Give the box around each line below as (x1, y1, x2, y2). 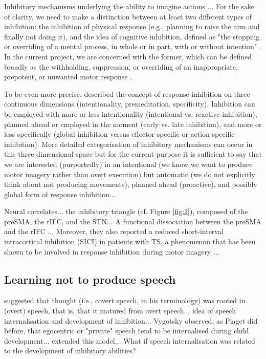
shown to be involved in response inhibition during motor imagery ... (4, 246, 219, 257)
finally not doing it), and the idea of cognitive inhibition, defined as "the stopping (4, 31, 260, 41)
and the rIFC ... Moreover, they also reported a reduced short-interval (4, 226, 224, 237)
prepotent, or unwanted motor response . (4, 71, 132, 82)
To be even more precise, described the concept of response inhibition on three (4, 88, 250, 99)
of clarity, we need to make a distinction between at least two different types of (4, 11, 252, 22)
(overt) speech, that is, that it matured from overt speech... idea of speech (4, 305, 236, 316)
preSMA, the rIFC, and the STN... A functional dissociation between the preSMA (4, 216, 261, 226)
